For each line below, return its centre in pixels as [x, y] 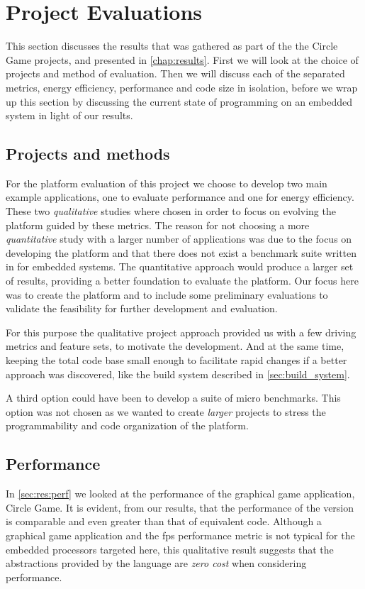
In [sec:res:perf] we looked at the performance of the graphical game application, [180, 494]
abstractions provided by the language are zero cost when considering [156, 563]
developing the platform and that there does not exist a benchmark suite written [181, 252]
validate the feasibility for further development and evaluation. [142, 308]
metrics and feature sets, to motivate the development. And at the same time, [175, 346]
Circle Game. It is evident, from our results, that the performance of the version [180, 507]
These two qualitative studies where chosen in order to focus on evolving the [171, 211]
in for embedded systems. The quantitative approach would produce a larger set [180, 266]
